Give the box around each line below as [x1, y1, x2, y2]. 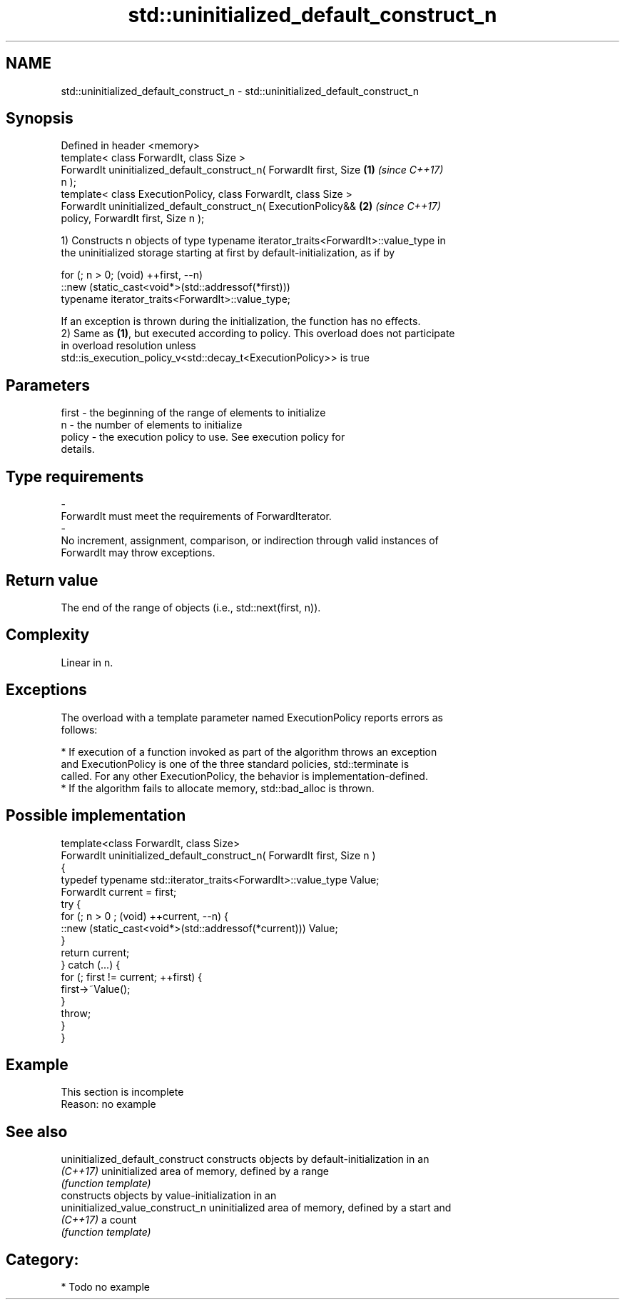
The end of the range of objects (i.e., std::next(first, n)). [61, 601, 321, 614]
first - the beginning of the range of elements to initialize [61, 406, 326, 419]
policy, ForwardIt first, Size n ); [61, 212, 205, 225]
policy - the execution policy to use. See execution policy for [61, 431, 345, 444]
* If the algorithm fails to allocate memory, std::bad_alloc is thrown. [61, 781, 375, 794]
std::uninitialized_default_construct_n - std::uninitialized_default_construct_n [61, 84, 419, 97]
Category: [6, 1250, 79, 1269]
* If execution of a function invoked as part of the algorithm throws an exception [61, 745, 437, 758]
